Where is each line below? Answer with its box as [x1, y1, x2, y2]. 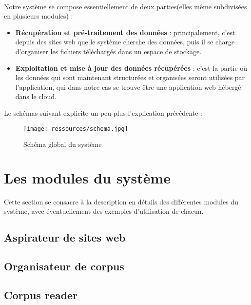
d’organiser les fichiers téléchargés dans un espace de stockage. [15, 46, 202, 56]
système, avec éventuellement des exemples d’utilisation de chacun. [4, 206, 204, 216]
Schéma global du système [23, 139, 102, 149]
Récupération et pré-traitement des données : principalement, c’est [15, 27, 235, 37]
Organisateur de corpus [4, 259, 124, 274]
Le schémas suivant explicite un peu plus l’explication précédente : [4, 107, 202, 118]
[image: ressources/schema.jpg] [23, 125, 128, 132]
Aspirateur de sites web [4, 230, 126, 245]
